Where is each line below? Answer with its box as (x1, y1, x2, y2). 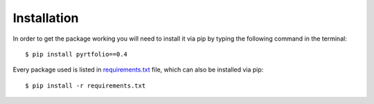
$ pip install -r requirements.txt (25, 81, 146, 90)
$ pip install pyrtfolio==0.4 (25, 50, 128, 58)
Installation (12, 10, 79, 25)
